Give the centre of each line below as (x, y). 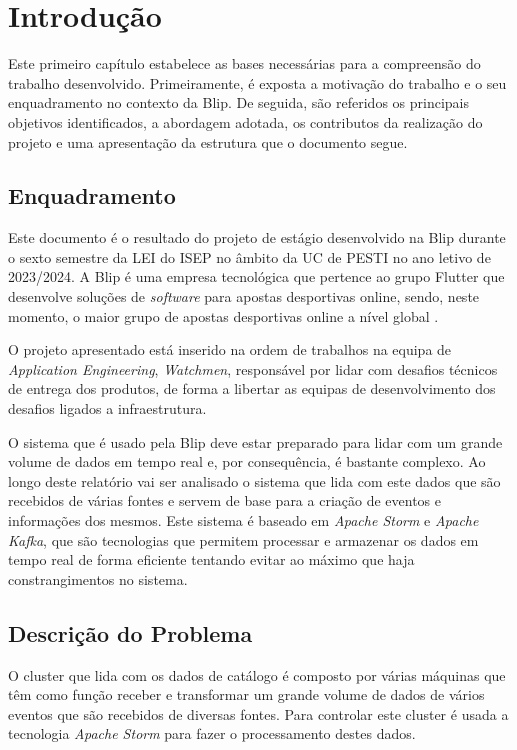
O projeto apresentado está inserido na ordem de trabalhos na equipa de (230, 349)
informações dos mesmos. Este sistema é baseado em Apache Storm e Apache (243, 520)
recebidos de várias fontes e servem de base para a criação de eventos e (224, 500)
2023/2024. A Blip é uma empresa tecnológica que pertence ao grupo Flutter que (256, 276)
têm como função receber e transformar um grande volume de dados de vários (246, 694)
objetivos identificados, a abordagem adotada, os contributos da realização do (245, 121)
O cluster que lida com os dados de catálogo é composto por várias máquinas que (257, 674)
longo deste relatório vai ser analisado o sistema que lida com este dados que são (254, 480)
